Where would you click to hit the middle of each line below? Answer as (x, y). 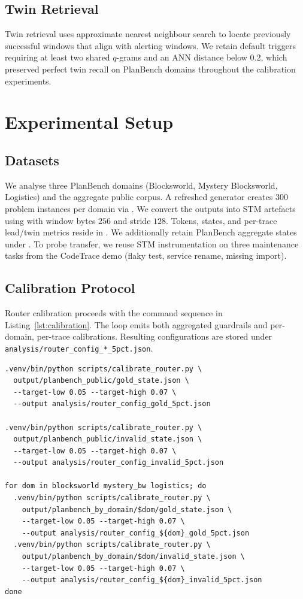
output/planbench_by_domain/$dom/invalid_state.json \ (133, 557)
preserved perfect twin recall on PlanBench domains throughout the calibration (150, 69)
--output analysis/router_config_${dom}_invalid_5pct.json (142, 580)
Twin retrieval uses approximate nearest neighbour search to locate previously (148, 34)
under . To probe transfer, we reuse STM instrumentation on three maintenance (152, 243)
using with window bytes (50, 220)
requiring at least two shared (57, 57)
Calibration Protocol (70, 288)
